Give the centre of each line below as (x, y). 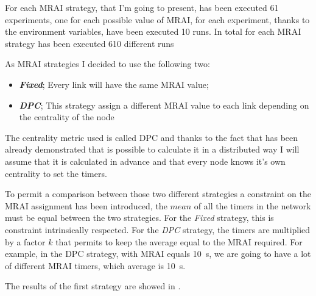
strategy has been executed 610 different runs (90, 43)
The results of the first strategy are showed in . (93, 286)
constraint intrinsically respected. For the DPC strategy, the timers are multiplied (158, 229)
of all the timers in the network (252, 205)
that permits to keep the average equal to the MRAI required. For (179, 241)
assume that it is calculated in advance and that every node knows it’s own (145, 161)
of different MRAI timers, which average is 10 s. (95, 265)
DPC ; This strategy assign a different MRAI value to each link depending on (164, 105)
